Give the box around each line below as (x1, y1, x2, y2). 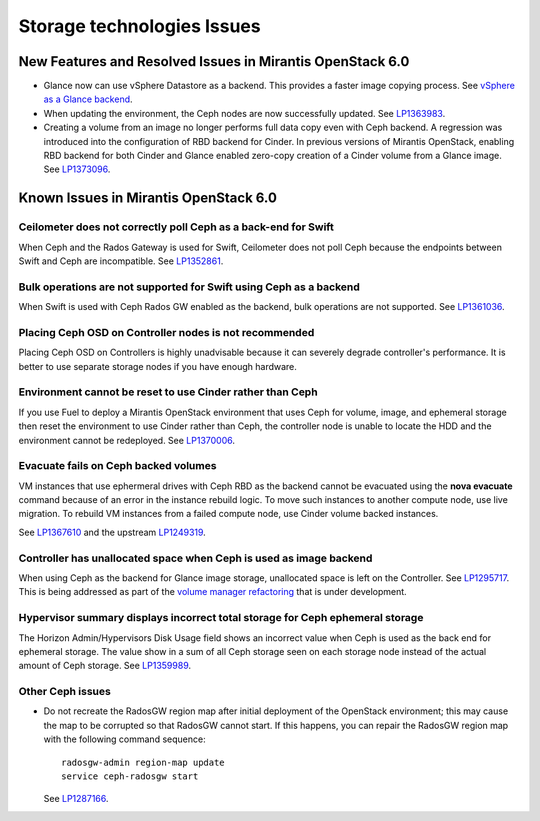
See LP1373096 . (43, 163, 111, 175)
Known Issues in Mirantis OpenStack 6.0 (18, 190, 277, 207)
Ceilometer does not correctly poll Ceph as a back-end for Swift (18, 220, 334, 234)
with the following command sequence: (43, 733, 206, 745)
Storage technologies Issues (18, 15, 261, 37)
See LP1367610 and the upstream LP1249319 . (18, 526, 207, 538)
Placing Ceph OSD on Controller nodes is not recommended (18, 325, 315, 339)
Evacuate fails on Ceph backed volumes (18, 459, 217, 473)
